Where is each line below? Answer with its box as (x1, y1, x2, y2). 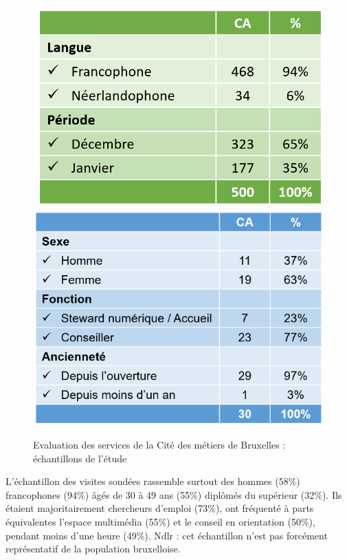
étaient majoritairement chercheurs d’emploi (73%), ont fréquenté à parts (5, 501, 314, 515)
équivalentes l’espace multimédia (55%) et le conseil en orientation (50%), (5, 514, 315, 528)
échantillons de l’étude (33, 451, 127, 465)
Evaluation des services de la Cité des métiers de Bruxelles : (33, 438, 286, 452)
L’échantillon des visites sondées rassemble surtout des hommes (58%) (5, 474, 300, 488)
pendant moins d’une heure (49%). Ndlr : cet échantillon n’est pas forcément (5, 528, 328, 542)
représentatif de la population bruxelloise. (5, 541, 181, 556)
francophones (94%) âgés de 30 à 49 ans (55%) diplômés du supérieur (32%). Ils (5, 487, 342, 502)
